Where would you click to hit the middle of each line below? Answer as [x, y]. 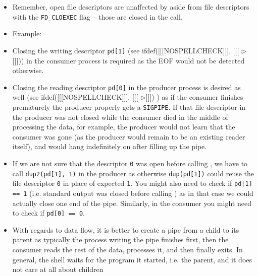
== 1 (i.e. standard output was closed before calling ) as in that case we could [133, 193]
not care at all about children [58, 269]
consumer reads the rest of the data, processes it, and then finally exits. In [127, 250]
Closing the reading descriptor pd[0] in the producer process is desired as [126, 87]
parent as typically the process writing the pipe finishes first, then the [120, 239]
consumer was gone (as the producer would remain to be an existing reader [129, 136]
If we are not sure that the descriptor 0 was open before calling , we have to [130, 163]
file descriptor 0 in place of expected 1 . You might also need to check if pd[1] [132, 183]
